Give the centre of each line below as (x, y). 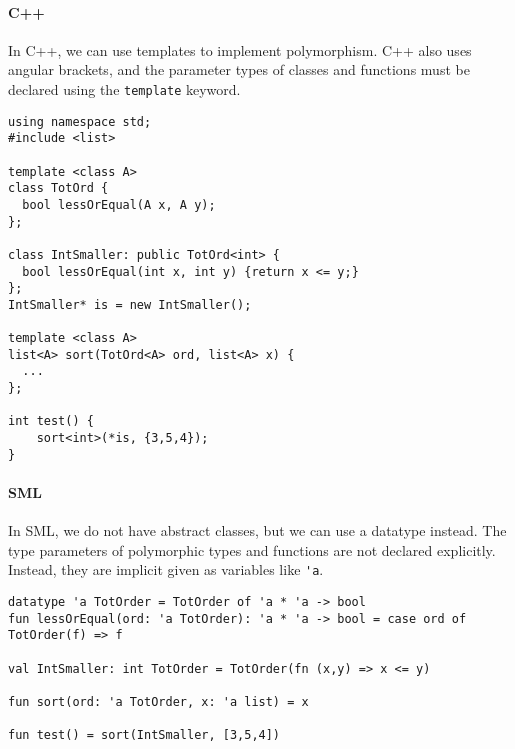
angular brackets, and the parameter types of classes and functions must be (239, 69)
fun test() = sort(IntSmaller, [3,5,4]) (144, 735)
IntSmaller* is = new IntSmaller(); (130, 304)
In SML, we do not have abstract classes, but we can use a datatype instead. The (257, 530)
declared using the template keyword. (124, 88)
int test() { (51, 421)
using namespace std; (80, 121)
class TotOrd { (58, 188)
